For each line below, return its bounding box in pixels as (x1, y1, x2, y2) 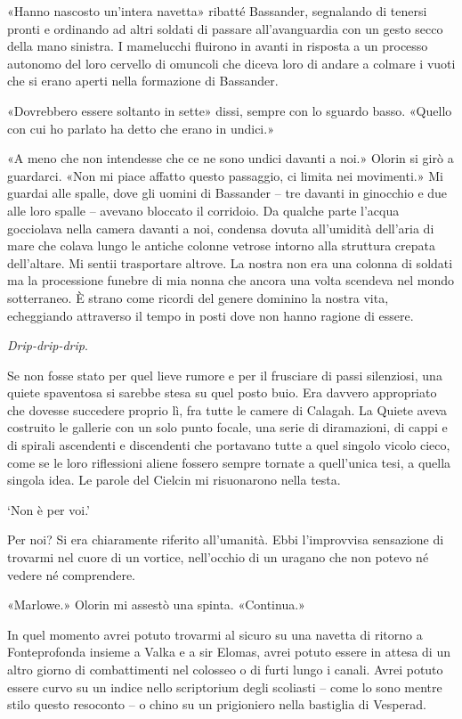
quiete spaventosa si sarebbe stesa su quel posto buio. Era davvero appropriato (7, 383, 437, 402)
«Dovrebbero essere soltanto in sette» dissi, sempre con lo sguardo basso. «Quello (7, 101, 452, 119)
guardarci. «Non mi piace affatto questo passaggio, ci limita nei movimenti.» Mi (7, 166, 443, 184)
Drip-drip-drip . (7, 336, 88, 355)
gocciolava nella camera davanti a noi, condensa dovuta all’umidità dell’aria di (7, 218, 434, 237)
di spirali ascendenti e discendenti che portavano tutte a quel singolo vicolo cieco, (7, 436, 450, 454)
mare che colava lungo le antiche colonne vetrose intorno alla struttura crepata (7, 236, 436, 255)
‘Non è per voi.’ (7, 500, 90, 519)
